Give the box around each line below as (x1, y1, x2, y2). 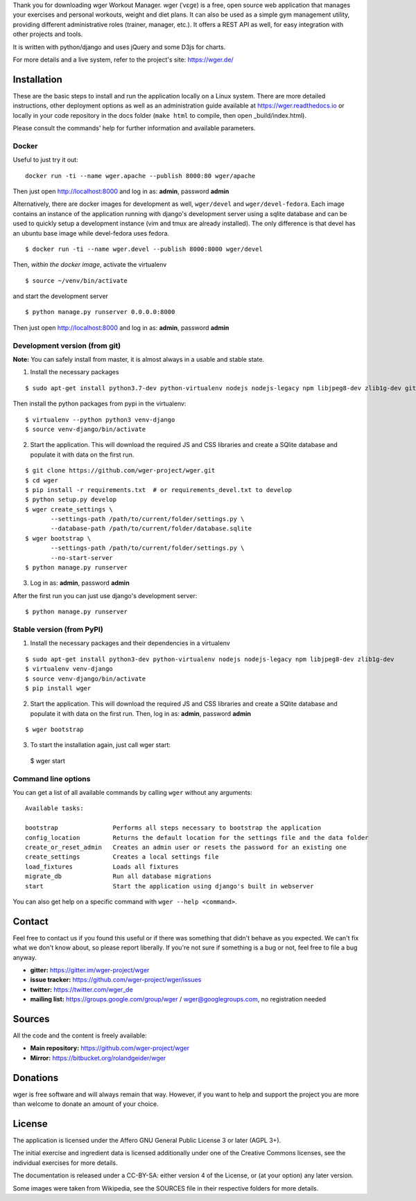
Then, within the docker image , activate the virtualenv (12, 261, 167, 269)
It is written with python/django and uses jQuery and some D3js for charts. (12, 42, 226, 51)
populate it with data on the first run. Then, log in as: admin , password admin (30, 709, 251, 717)
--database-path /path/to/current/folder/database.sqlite (51, 525, 252, 533)
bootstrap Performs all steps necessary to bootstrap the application (25, 824, 322, 832)
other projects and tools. (12, 30, 83, 38)
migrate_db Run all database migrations (25, 873, 211, 880)
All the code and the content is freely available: (12, 1031, 147, 1040)
